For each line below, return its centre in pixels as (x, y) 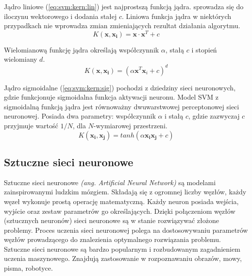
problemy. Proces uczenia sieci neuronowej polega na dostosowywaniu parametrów (126, 230)
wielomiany (21, 59)
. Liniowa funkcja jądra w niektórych (177, 16)
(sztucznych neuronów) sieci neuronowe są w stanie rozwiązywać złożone (111, 220)
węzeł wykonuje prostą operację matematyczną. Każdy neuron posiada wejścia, (121, 201)
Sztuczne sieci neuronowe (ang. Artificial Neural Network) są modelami (110, 182)
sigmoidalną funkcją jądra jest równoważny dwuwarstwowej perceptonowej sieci (122, 106)
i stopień (204, 49)
